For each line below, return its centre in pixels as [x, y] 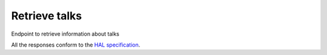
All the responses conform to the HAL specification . [76, 45]
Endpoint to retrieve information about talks [65, 34]
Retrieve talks [47, 16]
